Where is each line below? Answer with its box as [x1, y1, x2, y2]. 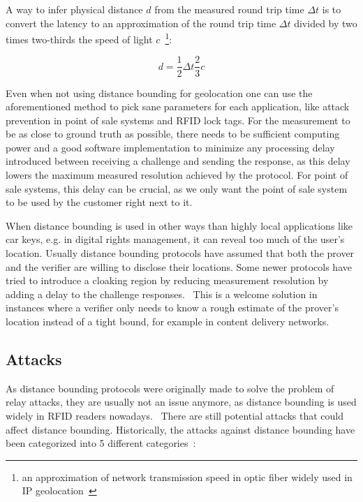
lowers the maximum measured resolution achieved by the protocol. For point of [6, 168, 348, 182]
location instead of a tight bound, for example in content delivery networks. [6, 314, 329, 328]
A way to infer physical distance [6, 2, 143, 16]
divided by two [294, 15, 357, 30]
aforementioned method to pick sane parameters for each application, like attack [6, 99, 350, 114]
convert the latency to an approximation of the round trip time [6, 15, 276, 30]
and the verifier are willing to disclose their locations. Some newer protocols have [6, 259, 352, 274]
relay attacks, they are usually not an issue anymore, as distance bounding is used [6, 394, 357, 409]
